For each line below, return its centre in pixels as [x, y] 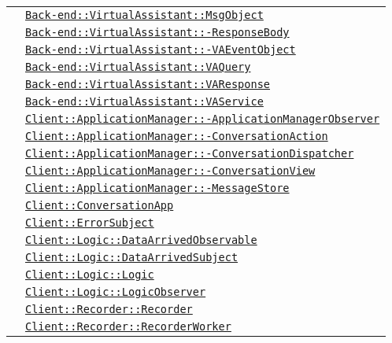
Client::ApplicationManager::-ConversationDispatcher [190, 153]
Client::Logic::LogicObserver [116, 292]
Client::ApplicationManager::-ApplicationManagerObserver [203, 119]
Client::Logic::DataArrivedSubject [132, 257]
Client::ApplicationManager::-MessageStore [157, 188]
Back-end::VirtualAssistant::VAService [144, 101]
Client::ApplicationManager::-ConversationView [170, 171]
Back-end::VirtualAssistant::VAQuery [138, 67]
